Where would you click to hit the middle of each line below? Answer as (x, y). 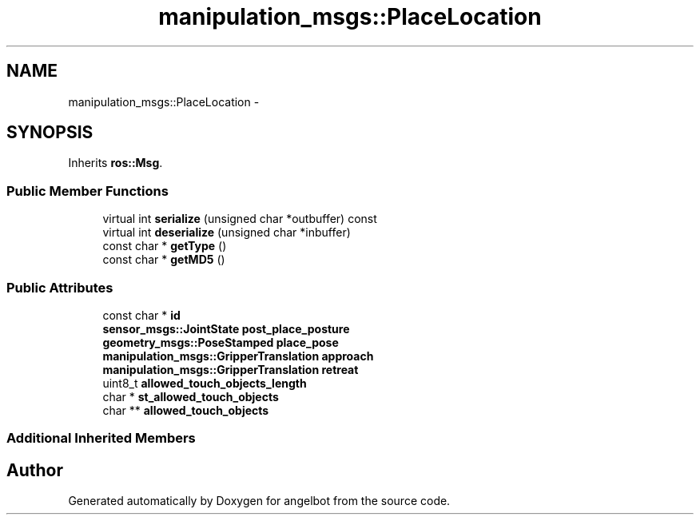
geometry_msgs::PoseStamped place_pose (221, 342)
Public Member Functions (87, 191)
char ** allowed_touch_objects (186, 410)
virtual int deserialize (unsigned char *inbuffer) (227, 233)
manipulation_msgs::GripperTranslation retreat (231, 369)
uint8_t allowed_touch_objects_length (205, 383)
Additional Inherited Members (101, 438)
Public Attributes (60, 287)
